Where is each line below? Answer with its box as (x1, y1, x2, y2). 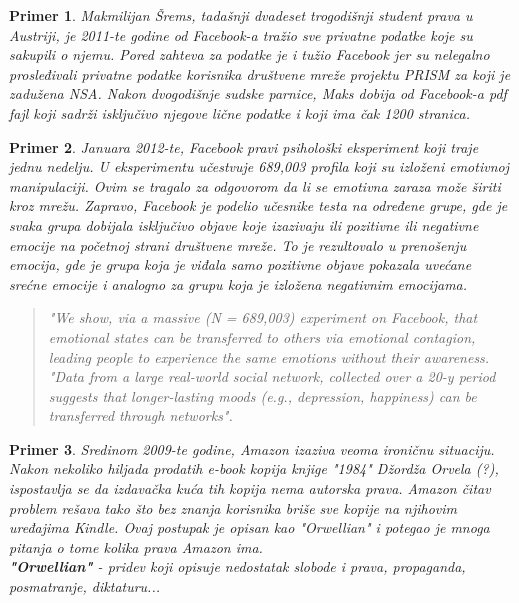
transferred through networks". (48, 405, 233, 426)
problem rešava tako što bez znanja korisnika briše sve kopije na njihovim (9, 497, 458, 518)
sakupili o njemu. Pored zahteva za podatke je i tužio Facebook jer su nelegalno (9, 44, 490, 65)
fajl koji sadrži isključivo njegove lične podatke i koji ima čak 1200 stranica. (9, 102, 470, 123)
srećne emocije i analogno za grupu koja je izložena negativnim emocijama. (9, 273, 468, 294)
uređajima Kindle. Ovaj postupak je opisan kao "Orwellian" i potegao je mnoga (9, 517, 490, 538)
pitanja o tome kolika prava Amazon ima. (9, 536, 263, 557)
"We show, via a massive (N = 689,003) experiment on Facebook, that (48, 307, 478, 328)
